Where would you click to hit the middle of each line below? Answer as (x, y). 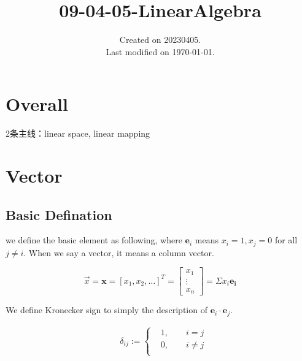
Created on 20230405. (160, 40)
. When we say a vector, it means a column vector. (119, 252)
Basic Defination (59, 214)
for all (286, 240)
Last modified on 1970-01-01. (160, 51)
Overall (37, 104)
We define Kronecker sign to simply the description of (106, 310)
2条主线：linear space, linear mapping (78, 133)
